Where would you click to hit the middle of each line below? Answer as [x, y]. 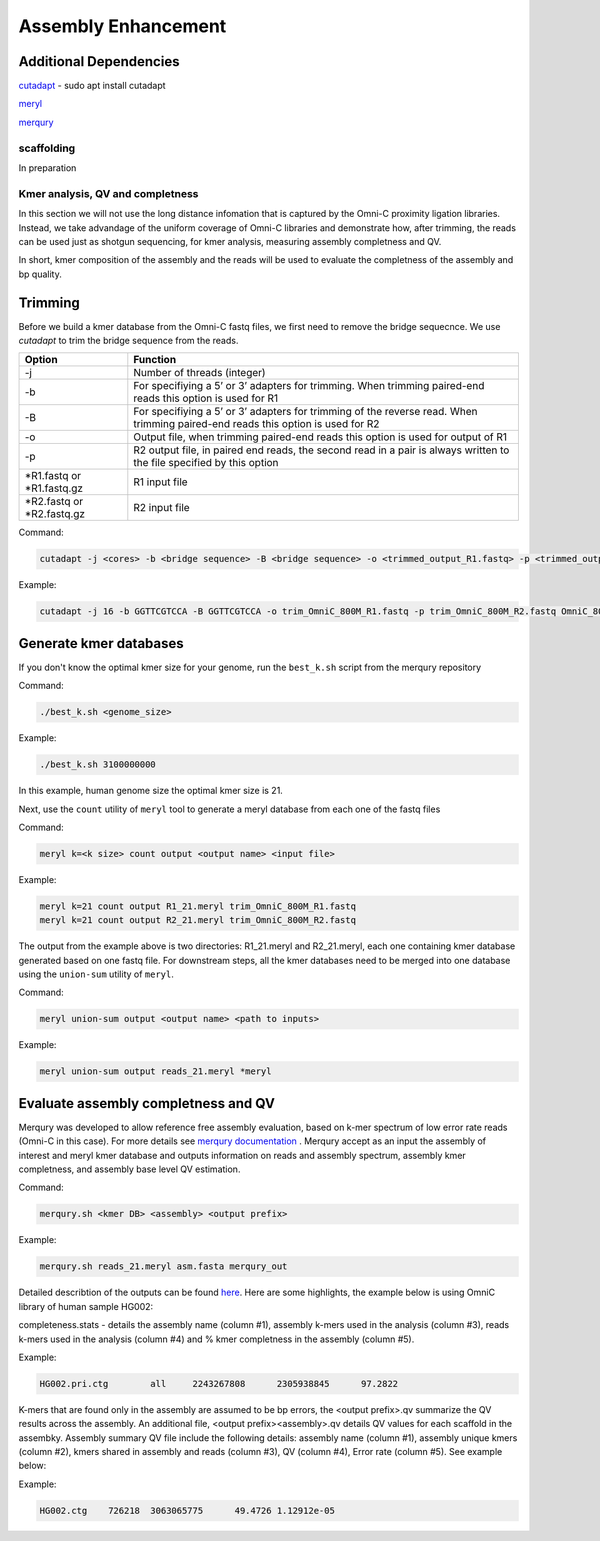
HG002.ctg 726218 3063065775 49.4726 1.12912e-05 [187, 1510]
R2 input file [161, 508]
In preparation [47, 167]
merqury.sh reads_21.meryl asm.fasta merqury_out [163, 1266]
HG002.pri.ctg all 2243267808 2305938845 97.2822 [219, 1383]
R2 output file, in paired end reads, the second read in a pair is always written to [321, 450]
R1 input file [161, 482]
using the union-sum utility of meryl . [96, 974]
